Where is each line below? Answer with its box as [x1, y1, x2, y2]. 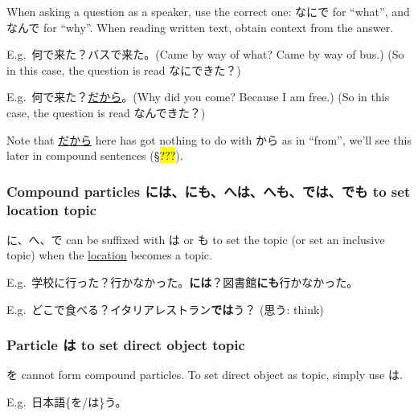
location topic [6, 199, 97, 219]
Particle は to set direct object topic [6, 335, 245, 355]
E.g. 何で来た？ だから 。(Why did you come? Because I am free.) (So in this [6, 88, 390, 105]
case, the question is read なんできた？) [6, 104, 206, 120]
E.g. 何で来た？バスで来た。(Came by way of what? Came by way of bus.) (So [6, 46, 404, 63]
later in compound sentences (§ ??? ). [6, 147, 183, 164]
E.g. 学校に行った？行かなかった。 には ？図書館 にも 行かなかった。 [6, 274, 359, 291]
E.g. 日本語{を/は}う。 [6, 394, 127, 410]
